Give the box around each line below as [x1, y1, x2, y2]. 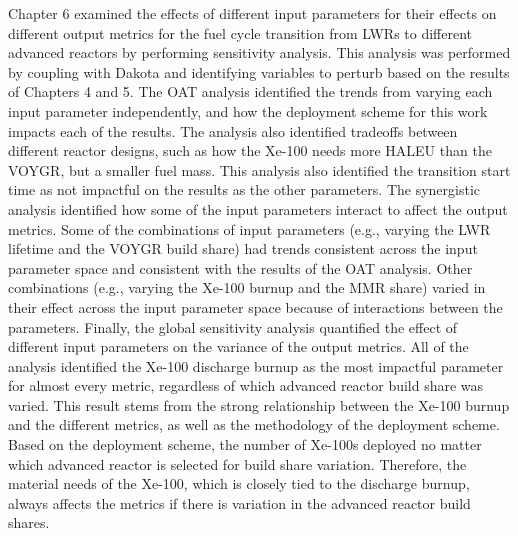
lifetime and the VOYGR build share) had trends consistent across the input [8, 238, 478, 259]
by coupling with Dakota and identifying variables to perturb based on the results [8, 61, 510, 82]
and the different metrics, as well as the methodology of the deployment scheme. [8, 414, 500, 435]
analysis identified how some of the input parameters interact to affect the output [8, 198, 508, 219]
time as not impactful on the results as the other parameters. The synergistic [8, 179, 481, 200]
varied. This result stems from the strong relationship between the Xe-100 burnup [8, 394, 510, 415]
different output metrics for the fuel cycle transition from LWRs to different [8, 22, 473, 43]
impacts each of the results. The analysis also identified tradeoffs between [8, 120, 458, 141]
